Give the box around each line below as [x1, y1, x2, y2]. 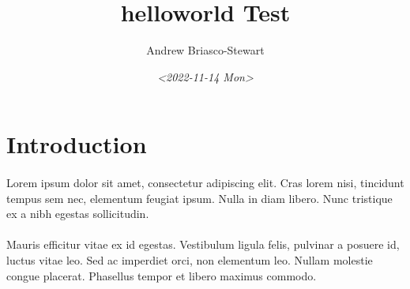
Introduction [6, 128, 147, 160]
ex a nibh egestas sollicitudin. [6, 205, 149, 222]
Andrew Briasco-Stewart [146, 42, 265, 58]
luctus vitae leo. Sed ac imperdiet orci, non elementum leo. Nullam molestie [6, 252, 373, 268]
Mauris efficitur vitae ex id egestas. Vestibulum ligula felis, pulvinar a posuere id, [6, 236, 400, 253]
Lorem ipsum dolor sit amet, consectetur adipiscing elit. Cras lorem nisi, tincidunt [6, 175, 404, 191]
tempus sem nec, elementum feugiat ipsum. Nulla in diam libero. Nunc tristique [6, 190, 393, 206]
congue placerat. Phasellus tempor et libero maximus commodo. [6, 267, 317, 283]
